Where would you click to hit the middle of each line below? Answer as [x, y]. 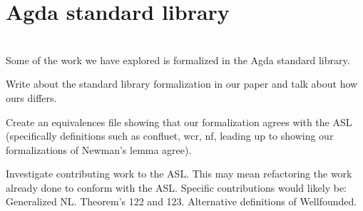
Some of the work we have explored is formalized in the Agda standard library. [178, 60]
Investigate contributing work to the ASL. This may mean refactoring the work [179, 174]
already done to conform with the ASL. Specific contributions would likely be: [176, 187]
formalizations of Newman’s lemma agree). [99, 149]
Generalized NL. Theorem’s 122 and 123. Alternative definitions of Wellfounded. [181, 201]
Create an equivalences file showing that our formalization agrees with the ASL [179, 122]
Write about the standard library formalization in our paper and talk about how [182, 84]
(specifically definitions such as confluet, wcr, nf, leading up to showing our [170, 136]
